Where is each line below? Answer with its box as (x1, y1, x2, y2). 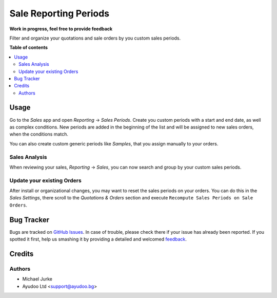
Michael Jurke (22, 276, 52, 282)
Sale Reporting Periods (9, 8, 110, 19)
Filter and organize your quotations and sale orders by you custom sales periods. (9, 35, 181, 41)
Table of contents (9, 44, 48, 51)
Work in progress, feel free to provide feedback (9, 26, 113, 32)
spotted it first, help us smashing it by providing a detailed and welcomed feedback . (9, 236, 187, 243)
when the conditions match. (9, 131, 69, 137)
